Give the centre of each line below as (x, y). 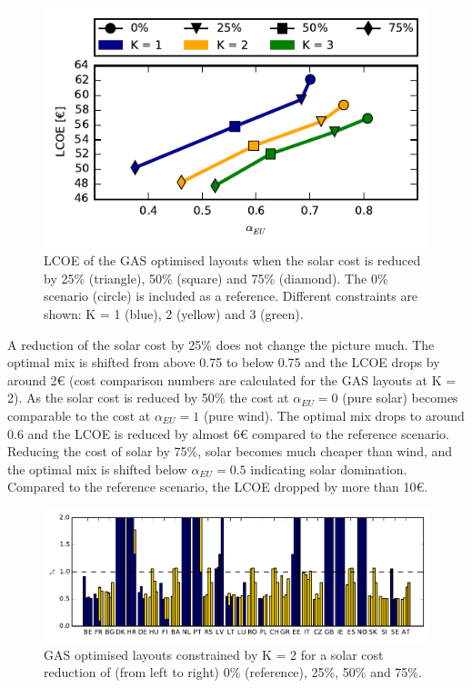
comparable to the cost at (79, 415)
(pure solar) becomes (400, 398)
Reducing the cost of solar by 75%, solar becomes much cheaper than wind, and (230, 451)
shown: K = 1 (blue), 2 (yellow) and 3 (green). (174, 313)
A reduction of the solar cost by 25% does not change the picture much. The (221, 344)
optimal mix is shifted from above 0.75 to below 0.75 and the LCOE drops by (224, 362)
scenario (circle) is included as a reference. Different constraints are (231, 296)
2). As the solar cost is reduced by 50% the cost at (148, 398)
